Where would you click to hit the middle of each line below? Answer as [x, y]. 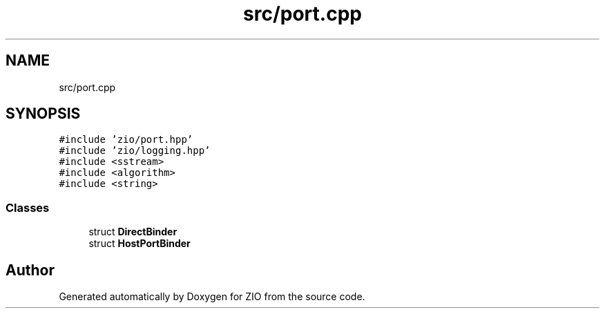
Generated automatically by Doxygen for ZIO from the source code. [212, 297]
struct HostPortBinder [140, 244]
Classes [28, 207]
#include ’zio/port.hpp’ [126, 140]
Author [30, 270]
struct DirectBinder [133, 232]
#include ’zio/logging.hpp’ [135, 151]
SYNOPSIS [43, 114]
